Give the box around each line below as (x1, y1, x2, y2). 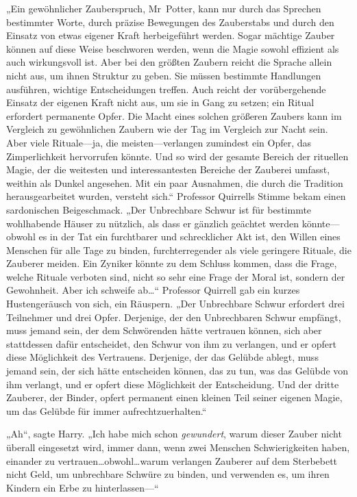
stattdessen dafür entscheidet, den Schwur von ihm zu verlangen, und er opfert (6, 336, 336, 351)
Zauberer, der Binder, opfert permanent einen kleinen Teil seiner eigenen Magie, (6, 390, 343, 405)
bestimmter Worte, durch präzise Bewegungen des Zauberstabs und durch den (6, 14, 334, 29)
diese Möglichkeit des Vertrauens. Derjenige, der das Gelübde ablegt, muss (6, 350, 319, 364)
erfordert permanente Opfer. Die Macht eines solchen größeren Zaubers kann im (6, 108, 342, 123)
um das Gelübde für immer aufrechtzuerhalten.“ (6, 403, 207, 418)
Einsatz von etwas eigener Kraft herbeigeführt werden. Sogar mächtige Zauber (6, 28, 335, 42)
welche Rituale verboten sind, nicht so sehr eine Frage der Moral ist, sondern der (6, 269, 345, 283)
